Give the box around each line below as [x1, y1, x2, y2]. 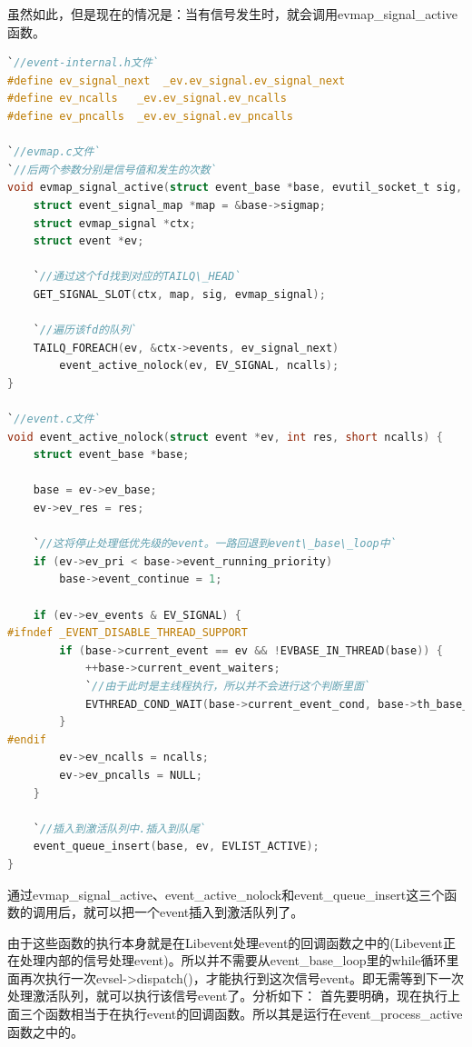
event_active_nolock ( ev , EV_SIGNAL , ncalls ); [59, 359, 339, 373]
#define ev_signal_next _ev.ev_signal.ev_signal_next [7, 74, 346, 87]
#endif [7, 733, 46, 746]
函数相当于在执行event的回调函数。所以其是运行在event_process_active [44, 1004, 463, 1023]
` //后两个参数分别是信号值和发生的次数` [7, 163, 217, 176]
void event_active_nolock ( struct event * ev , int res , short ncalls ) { [7, 430, 443, 444]
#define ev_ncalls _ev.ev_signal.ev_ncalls [7, 92, 287, 105]
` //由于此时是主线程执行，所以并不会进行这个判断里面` [84, 679, 370, 693]
